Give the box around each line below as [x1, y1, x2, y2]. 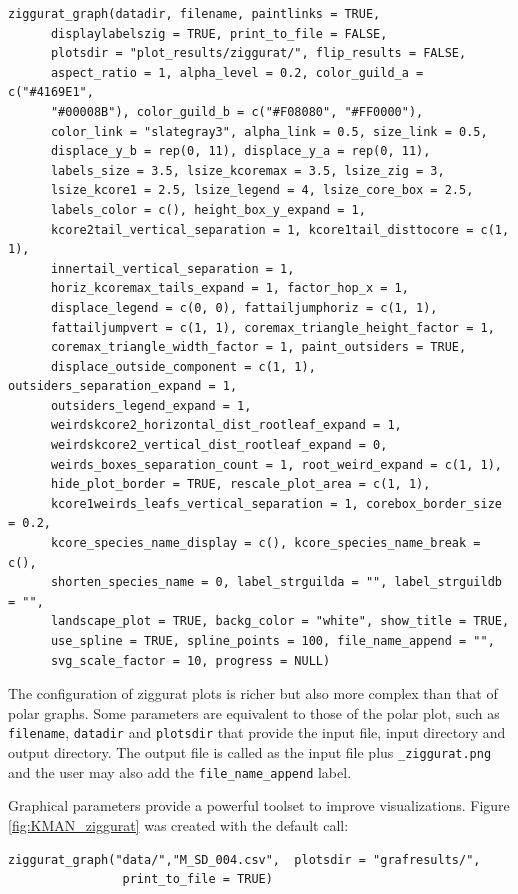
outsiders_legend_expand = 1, [50, 398, 252, 413]
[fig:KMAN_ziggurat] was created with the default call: [8, 814, 349, 835]
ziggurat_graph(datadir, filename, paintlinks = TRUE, [8, 7, 381, 21]
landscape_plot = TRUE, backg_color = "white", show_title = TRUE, [50, 614, 510, 629]
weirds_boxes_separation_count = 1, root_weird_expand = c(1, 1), [50, 457, 502, 472]
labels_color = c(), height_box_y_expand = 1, [50, 202, 366, 217]
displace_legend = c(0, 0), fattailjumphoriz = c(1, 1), [50, 300, 438, 315]
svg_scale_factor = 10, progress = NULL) [50, 653, 331, 668]
